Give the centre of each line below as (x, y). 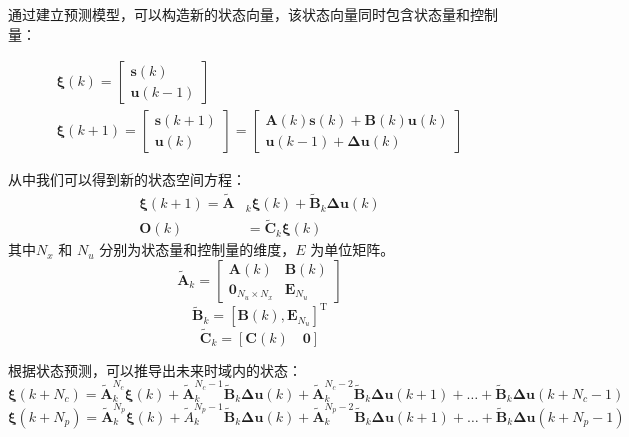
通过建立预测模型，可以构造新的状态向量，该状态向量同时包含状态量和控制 (253, 14)
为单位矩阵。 (352, 249)
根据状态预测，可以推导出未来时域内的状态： (155, 369)
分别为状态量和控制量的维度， (197, 249)
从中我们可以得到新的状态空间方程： (127, 179)
